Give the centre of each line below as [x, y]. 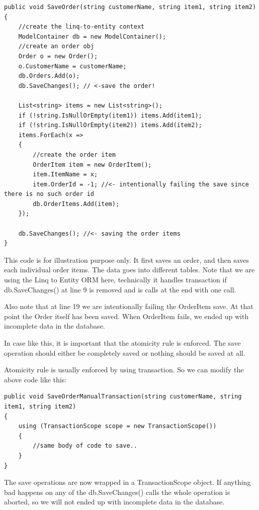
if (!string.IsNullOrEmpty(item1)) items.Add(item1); [110, 115]
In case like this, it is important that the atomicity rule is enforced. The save [122, 343]
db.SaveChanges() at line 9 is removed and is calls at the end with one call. [120, 289]
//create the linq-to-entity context [81, 27]
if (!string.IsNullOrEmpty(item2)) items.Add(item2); [110, 125]
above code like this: [35, 379]
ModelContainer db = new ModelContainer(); [92, 36]
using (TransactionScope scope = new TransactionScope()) [117, 426]
